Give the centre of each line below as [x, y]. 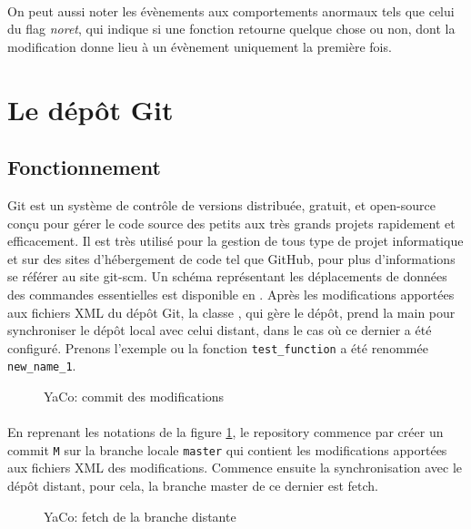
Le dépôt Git [90, 109]
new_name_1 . [42, 366]
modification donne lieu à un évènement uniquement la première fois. [200, 46]
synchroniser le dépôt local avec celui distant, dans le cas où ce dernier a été [220, 330]
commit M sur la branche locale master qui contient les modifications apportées [227, 449]
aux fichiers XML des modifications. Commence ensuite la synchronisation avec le [235, 468]
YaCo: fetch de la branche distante [140, 516]
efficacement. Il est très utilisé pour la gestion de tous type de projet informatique [235, 241]
